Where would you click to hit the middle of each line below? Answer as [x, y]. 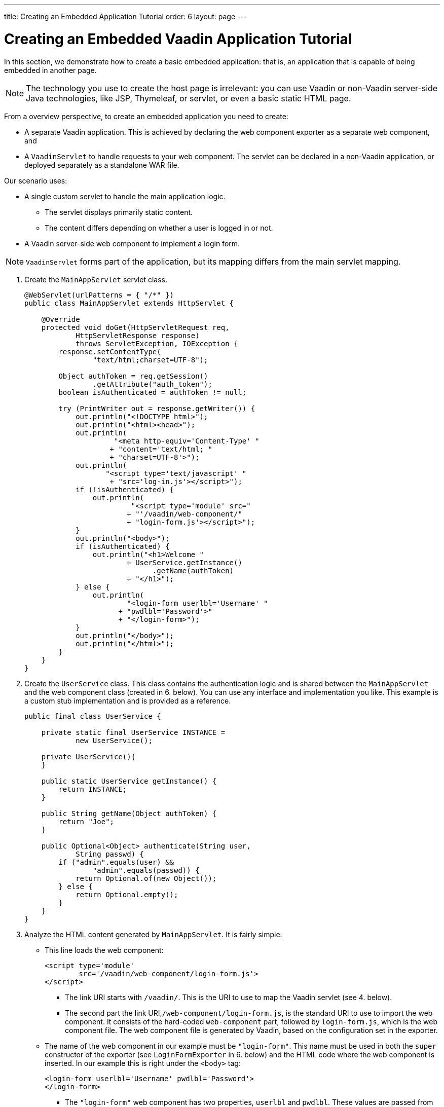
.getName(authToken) [193, 570]
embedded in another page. [50, 70]
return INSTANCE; [93, 789]
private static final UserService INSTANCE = [133, 732]
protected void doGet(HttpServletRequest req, [135, 327]
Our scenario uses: [36, 180]
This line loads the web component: [104, 950]
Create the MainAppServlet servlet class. [96, 279]
